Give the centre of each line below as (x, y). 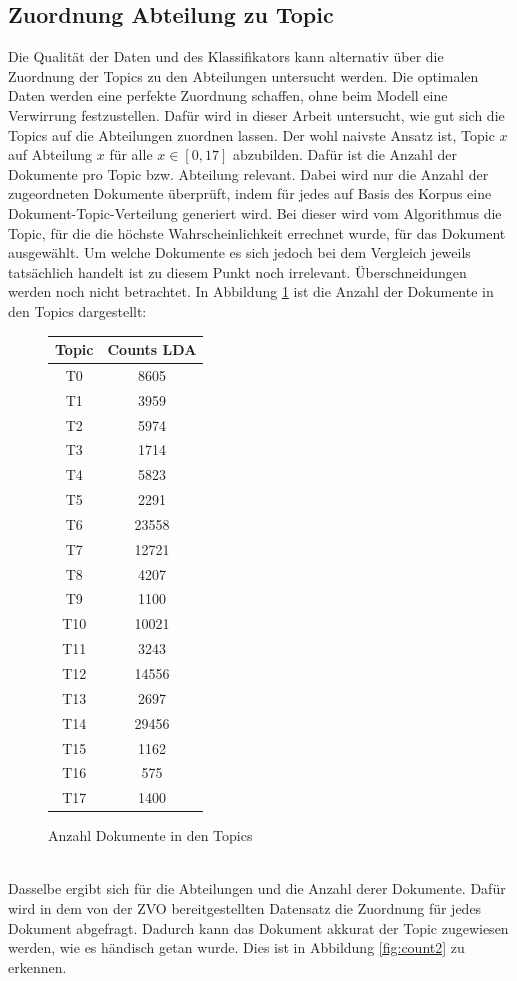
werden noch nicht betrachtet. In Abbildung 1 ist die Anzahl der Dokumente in (251, 291)
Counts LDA (152, 349)
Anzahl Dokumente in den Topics (150, 835)
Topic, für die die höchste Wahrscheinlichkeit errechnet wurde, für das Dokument (257, 232)
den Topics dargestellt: (77, 310)
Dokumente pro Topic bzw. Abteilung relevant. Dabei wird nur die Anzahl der (248, 173)
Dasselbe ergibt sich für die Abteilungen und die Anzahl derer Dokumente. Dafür (257, 888)
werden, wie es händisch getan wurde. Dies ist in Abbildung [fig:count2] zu (236, 947)
